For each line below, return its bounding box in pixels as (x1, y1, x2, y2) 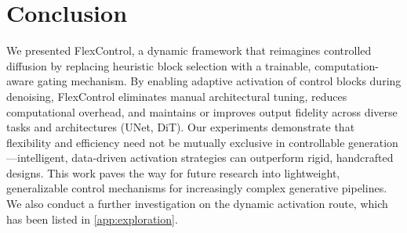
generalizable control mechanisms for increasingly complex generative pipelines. (6, 180, 387, 196)
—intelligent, (6, 149, 68, 166)
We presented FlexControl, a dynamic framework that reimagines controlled (6, 42, 372, 59)
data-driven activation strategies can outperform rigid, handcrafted (71, 149, 394, 166)
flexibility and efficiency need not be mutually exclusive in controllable (6, 134, 345, 150)
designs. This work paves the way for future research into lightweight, (6, 164, 340, 181)
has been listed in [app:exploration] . (6, 210, 178, 227)
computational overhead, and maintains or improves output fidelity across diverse (6, 103, 398, 120)
